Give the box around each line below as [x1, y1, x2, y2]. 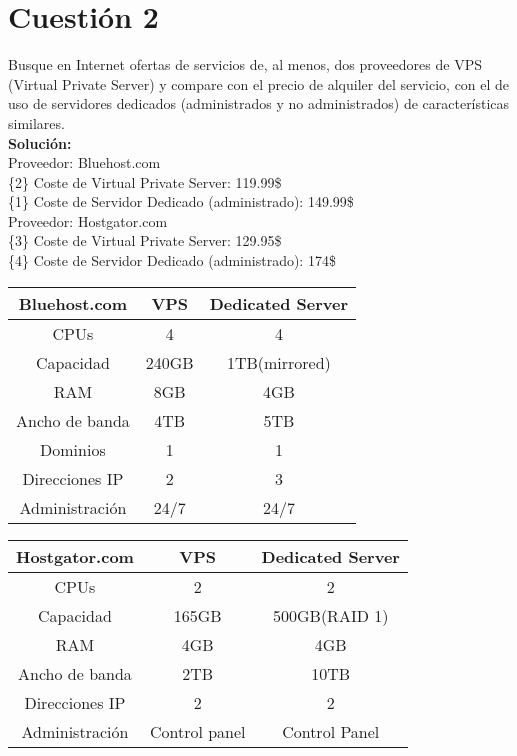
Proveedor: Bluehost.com [8, 152, 161, 173]
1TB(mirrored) [226, 350, 331, 374]
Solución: [8, 132, 72, 153]
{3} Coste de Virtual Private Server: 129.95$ [8, 230, 282, 251]
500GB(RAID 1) [273, 603, 389, 627]
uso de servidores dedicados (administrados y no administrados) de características [8, 93, 510, 114]
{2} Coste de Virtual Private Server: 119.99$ [8, 171, 282, 192]
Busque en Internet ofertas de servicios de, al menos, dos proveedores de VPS [8, 54, 482, 75]
